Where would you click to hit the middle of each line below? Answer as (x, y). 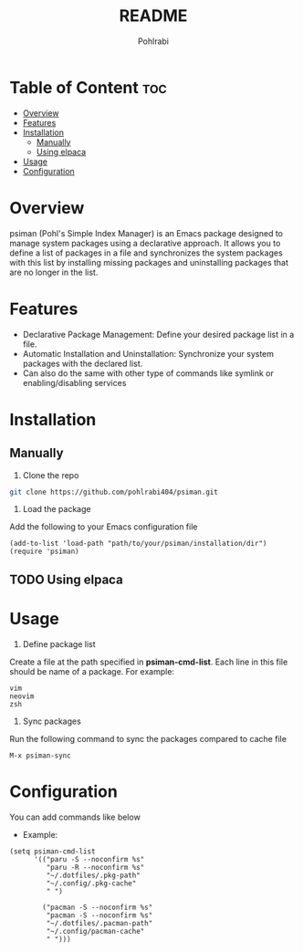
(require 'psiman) (44, 552)
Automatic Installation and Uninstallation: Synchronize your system (148, 353)
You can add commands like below (75, 817)
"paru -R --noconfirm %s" (95, 867)
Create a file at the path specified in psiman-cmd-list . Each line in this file (149, 662)
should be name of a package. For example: (92, 671)
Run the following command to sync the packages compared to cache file (148, 738)
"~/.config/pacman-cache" (95, 931)
